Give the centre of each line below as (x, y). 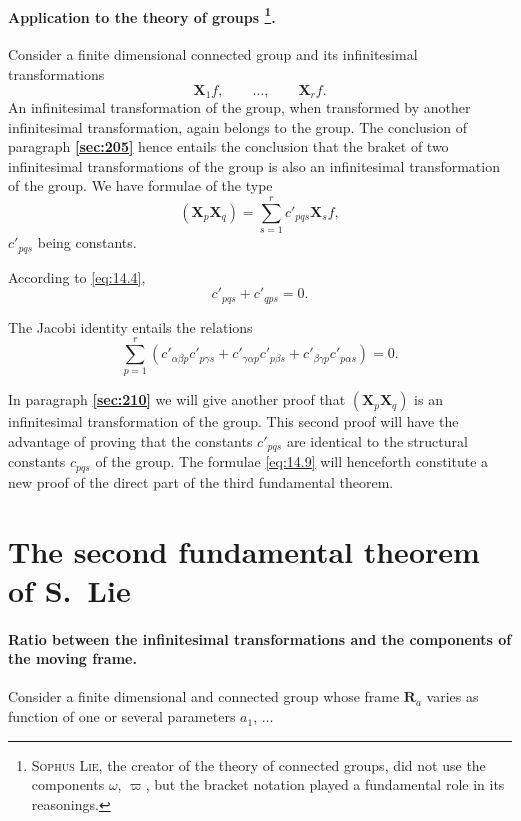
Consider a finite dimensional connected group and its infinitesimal (213, 54)
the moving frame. (72, 658)
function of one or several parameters (122, 716)
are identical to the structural (377, 441)
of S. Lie (69, 589)
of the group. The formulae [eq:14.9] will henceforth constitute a (292, 461)
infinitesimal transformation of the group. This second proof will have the (233, 421)
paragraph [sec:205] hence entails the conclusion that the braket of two (228, 146)
